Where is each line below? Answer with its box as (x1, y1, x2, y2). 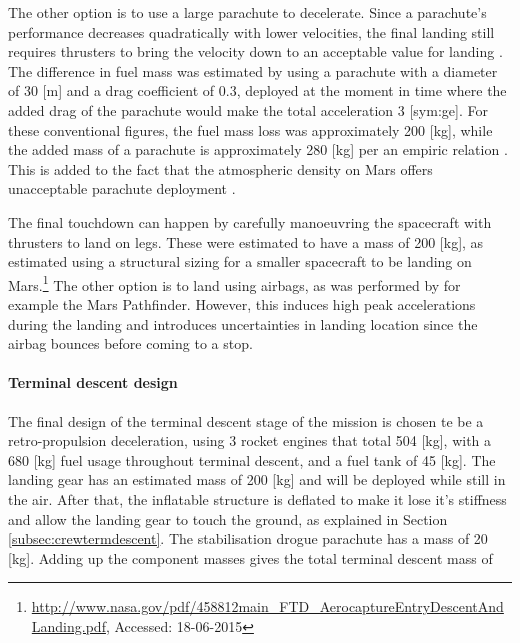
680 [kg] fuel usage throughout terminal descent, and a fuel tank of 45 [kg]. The (8, 449, 496, 470)
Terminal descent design (8, 372, 178, 393)
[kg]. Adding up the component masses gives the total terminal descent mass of (8, 547, 493, 568)
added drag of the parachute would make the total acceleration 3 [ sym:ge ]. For (8, 99, 488, 120)
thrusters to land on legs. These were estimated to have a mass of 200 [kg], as (8, 231, 484, 252)
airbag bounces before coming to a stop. (8, 333, 253, 354)
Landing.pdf (31, 615, 106, 636)
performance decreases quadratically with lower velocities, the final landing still (8, 21, 495, 42)
